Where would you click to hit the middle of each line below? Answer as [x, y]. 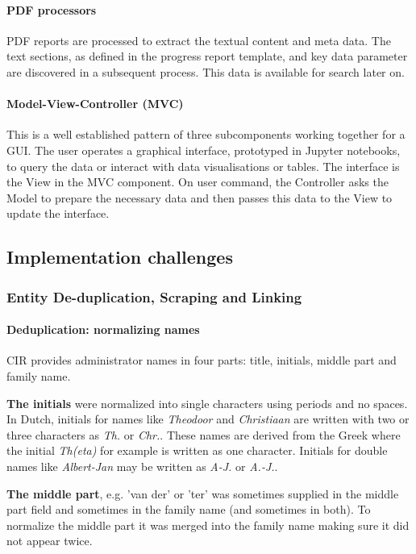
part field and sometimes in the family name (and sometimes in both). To [189, 509]
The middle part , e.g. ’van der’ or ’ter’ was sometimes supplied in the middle [203, 493]
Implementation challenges [120, 257]
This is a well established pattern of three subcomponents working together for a [206, 134]
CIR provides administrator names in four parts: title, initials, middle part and [202, 360]
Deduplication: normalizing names [103, 329]
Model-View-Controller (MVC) [95, 104]
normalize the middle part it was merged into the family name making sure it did [208, 525]
